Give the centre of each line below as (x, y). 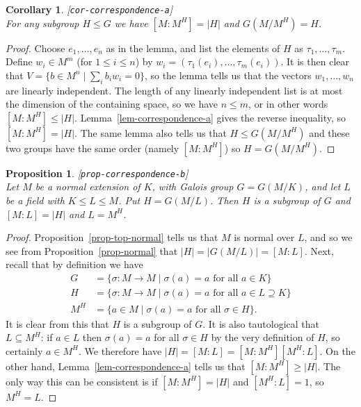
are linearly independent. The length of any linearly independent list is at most (174, 90)
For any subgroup (42, 23)
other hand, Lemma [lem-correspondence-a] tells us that (126, 366)
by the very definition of (263, 337)
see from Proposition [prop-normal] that (92, 250)
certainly (24, 350)
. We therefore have (120, 350)
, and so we (328, 237)
